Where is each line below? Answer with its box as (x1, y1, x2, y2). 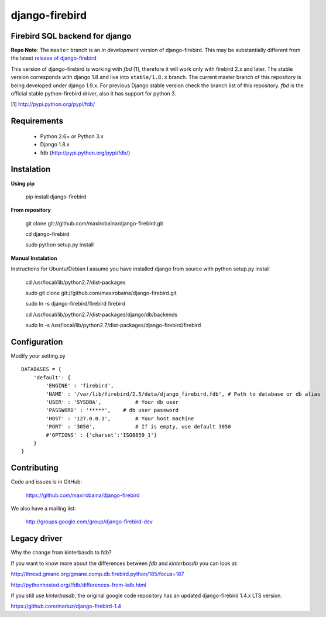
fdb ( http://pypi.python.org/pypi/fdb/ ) (40, 149, 131, 156)
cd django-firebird (25, 231, 70, 238)
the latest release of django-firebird (11, 54, 97, 61)
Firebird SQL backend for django (11, 31, 132, 41)
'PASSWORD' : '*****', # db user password (46, 407, 179, 414)
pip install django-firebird (25, 193, 87, 200)
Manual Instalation (11, 255, 57, 262)
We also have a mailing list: (11, 505, 76, 512)
